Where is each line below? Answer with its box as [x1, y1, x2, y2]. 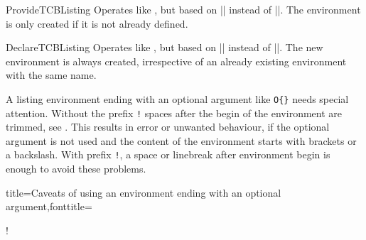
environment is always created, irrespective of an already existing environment [6, 53, 347, 68]
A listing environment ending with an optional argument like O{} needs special [6, 91, 349, 106]
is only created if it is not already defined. [6, 16, 188, 31]
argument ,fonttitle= [6, 199, 92, 214]
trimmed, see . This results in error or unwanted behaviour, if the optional [6, 119, 330, 134]
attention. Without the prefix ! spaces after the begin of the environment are [6, 105, 342, 120]
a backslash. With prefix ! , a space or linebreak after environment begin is [6, 147, 330, 162]
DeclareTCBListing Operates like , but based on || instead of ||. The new [6, 40, 323, 55]
